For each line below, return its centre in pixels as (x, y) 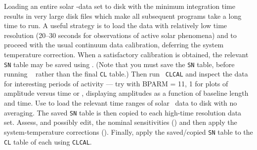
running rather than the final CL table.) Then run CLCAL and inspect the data (126, 74)
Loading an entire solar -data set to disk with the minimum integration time (120, 6)
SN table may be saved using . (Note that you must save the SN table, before (119, 64)
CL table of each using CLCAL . (48, 141)
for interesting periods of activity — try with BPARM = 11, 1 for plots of (116, 83)
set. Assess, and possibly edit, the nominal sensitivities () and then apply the (121, 122)
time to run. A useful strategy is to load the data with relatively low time (116, 25)
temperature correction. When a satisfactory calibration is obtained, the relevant (126, 54)
